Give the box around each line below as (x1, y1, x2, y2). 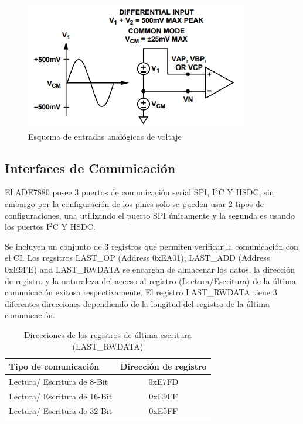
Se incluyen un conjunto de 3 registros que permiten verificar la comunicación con (5, 240, 298, 252)
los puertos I (5, 220, 50, 233)
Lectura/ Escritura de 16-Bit (9, 389, 113, 402)
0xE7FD (148, 375, 179, 387)
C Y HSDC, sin (218, 186, 274, 198)
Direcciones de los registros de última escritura (23, 328, 192, 340)
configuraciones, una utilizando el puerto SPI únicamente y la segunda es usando (5, 209, 295, 221)
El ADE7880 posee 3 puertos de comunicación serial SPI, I (5, 186, 215, 198)
